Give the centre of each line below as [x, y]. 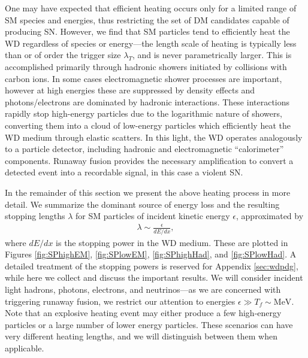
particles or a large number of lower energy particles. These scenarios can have [149, 324]
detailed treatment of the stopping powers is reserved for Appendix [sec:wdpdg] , [152, 266]
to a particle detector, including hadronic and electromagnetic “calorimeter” [144, 149]
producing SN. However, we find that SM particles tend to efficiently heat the [147, 31]
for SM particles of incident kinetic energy [153, 216]
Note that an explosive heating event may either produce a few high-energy [143, 313]
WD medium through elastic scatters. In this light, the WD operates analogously [154, 137]
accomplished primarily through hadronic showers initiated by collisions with [146, 66]
